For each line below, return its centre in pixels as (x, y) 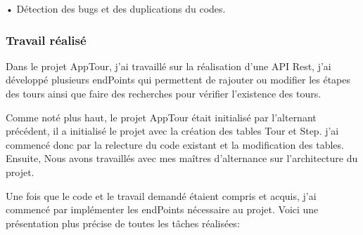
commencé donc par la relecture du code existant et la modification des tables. (175, 144)
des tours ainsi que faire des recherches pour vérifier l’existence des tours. (164, 93)
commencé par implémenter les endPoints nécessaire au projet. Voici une (162, 209)
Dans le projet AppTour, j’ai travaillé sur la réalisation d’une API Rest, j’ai (168, 66)
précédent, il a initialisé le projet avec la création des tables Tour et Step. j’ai (172, 131)
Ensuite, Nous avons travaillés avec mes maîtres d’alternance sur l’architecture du (182, 158)
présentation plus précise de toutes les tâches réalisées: (123, 223)
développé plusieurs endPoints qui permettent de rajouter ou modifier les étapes (178, 80)
